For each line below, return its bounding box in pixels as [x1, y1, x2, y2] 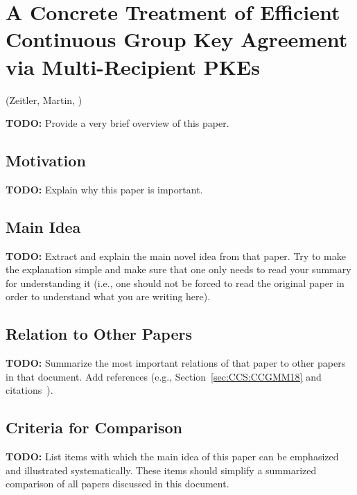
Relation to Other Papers [6, 323, 192, 345]
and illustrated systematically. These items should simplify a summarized [6, 462, 317, 477]
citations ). [6, 383, 53, 397]
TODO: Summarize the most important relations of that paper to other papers [6, 356, 346, 370]
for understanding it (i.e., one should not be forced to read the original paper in [6, 275, 345, 290]
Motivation [6, 150, 86, 171]
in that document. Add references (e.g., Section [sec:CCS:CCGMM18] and [6, 369, 322, 383]
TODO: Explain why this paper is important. [6, 182, 203, 196]
